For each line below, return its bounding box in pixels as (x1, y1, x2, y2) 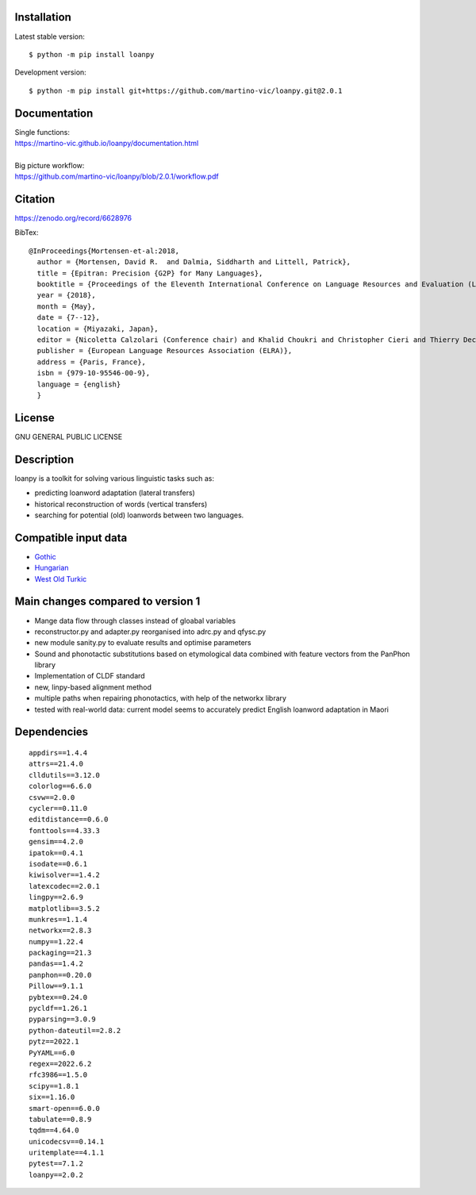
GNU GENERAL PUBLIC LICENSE (14, 432, 123, 441)
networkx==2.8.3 (29, 926, 92, 936)
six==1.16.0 (29, 1093, 75, 1102)
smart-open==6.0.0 (29, 1104, 101, 1112)
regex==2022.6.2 (29, 1059, 92, 1068)
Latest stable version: (14, 32, 85, 41)
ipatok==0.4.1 (29, 848, 83, 857)
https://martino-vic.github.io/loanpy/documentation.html (14, 138, 199, 148)
